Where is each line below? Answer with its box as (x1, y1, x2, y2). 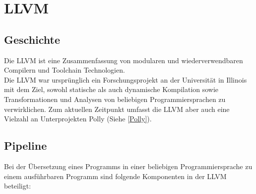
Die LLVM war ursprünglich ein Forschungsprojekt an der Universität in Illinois (4, 74, 247, 85)
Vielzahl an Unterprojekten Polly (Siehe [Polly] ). (4, 113, 152, 124)
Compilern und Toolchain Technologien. (4, 65, 125, 75)
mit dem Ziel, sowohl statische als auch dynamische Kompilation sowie (4, 84, 219, 95)
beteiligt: (4, 181, 31, 191)
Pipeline (4, 138, 47, 153)
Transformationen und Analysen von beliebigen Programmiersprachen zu (4, 94, 226, 104)
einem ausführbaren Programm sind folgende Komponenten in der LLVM (4, 171, 227, 181)
